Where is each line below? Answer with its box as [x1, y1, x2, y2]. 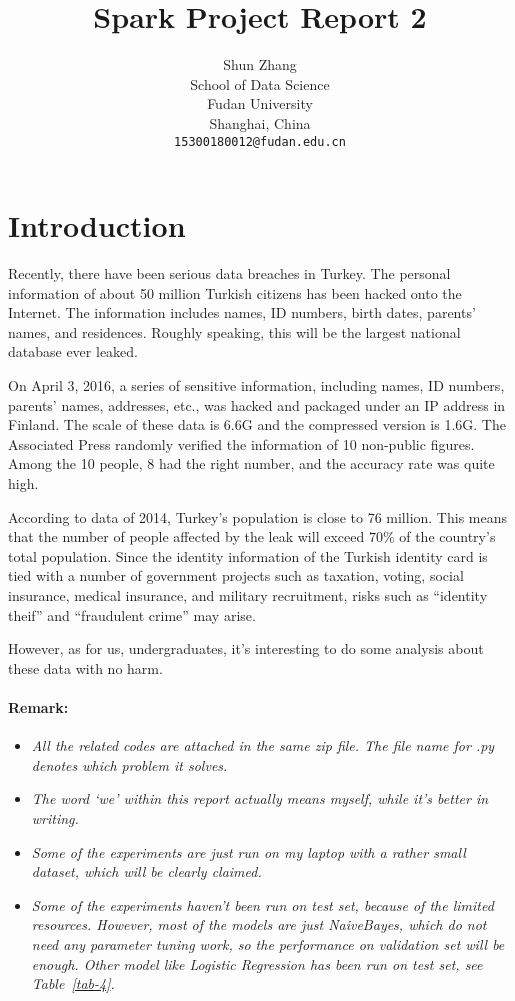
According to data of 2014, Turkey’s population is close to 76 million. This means [8, 506, 508, 527]
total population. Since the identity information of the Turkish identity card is [8, 545, 488, 566]
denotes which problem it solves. [31, 754, 228, 775]
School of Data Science [190, 73, 330, 94]
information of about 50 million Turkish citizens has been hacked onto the [8, 282, 462, 303]
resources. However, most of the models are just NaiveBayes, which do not [31, 914, 487, 935]
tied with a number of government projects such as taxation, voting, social [8, 565, 464, 586]
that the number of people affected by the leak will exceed [8, 526, 365, 547]
